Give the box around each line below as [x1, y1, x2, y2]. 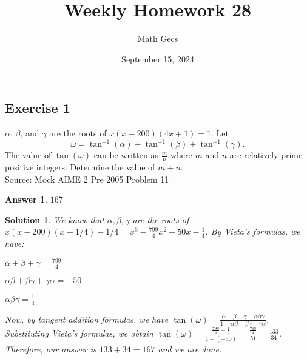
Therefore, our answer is [5, 342, 96, 355]
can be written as [93, 149, 158, 161]
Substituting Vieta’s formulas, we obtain [5, 327, 153, 340]
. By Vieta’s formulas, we [205, 225, 300, 238]
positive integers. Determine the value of [5, 161, 155, 173]
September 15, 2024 [121, 52, 194, 65]
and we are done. [158, 342, 222, 355]
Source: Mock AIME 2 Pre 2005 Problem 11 [5, 172, 169, 185]
